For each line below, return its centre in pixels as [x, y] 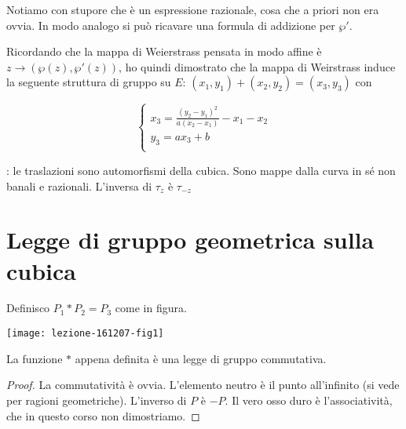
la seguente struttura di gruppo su [89, 82]
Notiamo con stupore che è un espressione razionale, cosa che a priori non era [193, 9]
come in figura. [151, 308]
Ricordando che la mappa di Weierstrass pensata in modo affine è [164, 51]
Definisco [28, 308]
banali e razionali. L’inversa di [79, 185]
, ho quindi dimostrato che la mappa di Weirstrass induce [257, 66]
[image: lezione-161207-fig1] [85, 334]
